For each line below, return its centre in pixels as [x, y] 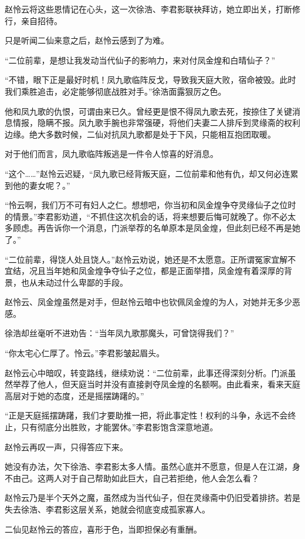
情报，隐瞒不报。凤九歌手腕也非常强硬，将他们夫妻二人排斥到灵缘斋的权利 [156, 123]
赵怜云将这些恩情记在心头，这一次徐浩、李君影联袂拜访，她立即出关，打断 [148, 9]
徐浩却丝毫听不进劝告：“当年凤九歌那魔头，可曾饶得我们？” [120, 333]
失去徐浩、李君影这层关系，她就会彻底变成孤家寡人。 [107, 509]
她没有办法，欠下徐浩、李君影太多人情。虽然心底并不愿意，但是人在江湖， [148, 466]
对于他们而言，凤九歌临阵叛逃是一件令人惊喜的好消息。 [111, 154]
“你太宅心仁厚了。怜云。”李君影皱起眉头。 [85, 353]
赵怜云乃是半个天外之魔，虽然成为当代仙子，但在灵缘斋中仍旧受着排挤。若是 [152, 498]
